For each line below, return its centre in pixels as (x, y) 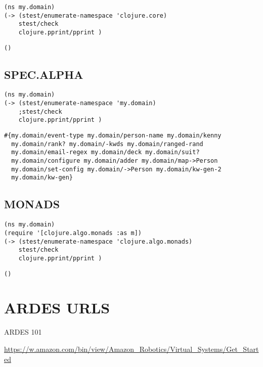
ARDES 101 (23, 332)
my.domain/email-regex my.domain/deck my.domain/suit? (105, 152)
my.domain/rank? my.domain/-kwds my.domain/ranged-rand (107, 144)
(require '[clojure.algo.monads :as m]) (73, 233)
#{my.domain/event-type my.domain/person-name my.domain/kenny (113, 136)
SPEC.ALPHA (44, 74)
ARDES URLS (57, 308)
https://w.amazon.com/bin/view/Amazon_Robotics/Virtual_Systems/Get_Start (131, 349)
